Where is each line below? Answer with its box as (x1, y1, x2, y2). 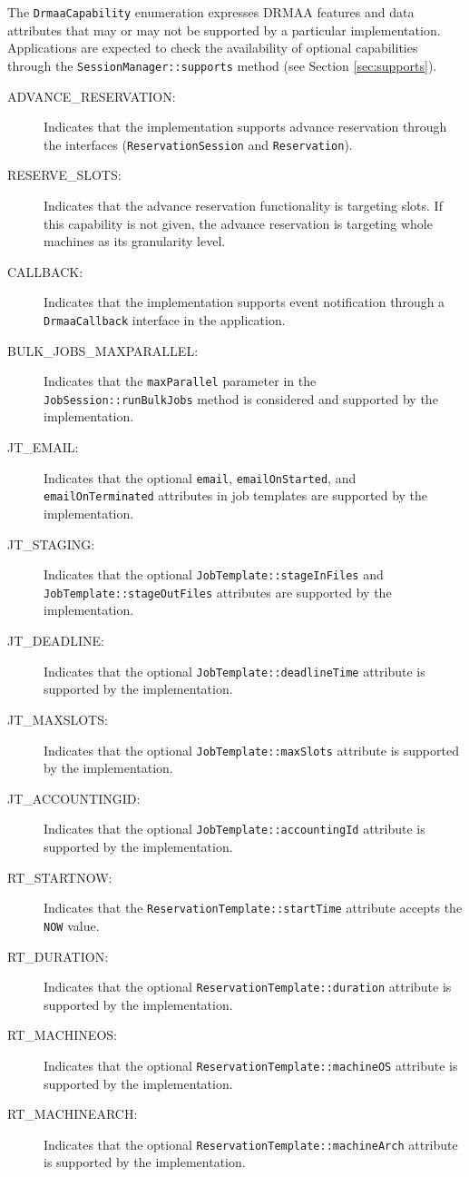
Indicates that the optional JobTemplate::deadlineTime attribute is (44, 661, 425, 680)
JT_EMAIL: (7, 438, 79, 457)
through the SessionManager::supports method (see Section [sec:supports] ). (7, 55, 437, 74)
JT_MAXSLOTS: (7, 709, 108, 728)
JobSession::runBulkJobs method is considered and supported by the (44, 389, 438, 408)
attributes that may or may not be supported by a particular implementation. (7, 20, 441, 39)
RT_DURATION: (7, 946, 109, 965)
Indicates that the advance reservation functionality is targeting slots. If (44, 195, 443, 214)
